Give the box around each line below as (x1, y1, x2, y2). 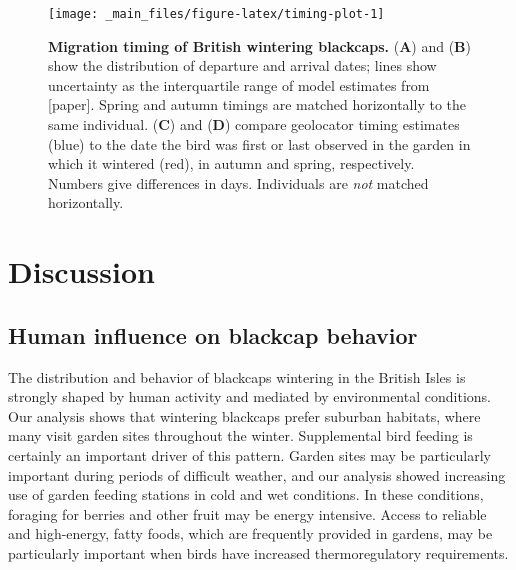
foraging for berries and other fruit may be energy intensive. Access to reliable (8, 503, 487, 524)
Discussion (8, 251, 155, 292)
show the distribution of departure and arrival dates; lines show (48, 55, 437, 76)
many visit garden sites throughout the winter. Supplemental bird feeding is (8, 425, 473, 446)
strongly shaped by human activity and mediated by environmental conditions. (8, 386, 491, 407)
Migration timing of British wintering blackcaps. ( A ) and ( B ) (48, 35, 471, 56)
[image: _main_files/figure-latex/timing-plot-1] (48, 7, 385, 21)
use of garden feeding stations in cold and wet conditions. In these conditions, (8, 484, 484, 505)
